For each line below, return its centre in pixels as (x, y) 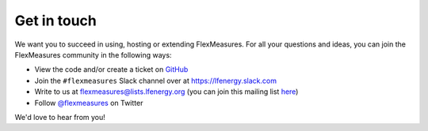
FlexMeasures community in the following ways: (93, 54)
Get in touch (55, 21)
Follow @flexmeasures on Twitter (89, 103)
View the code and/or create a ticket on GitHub (111, 69)
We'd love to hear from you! (60, 117)
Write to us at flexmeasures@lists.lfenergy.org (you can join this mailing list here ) (166, 92)
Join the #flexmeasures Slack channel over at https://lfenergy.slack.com (156, 80)
